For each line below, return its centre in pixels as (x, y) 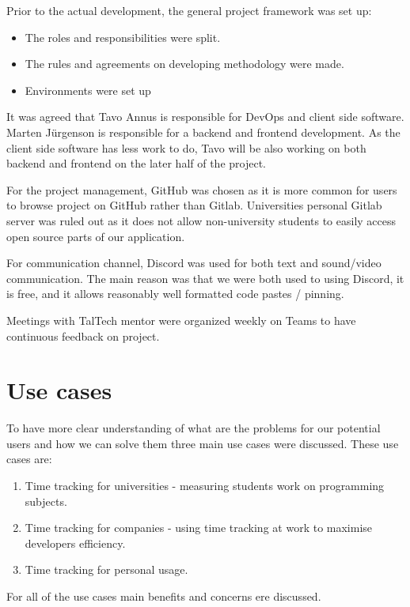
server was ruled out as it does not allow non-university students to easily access (201, 220)
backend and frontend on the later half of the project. (136, 163)
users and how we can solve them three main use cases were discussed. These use (203, 443)
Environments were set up (88, 90)
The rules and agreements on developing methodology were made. (184, 64)
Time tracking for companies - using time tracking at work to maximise (199, 528)
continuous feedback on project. (83, 336)
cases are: (29, 459)
